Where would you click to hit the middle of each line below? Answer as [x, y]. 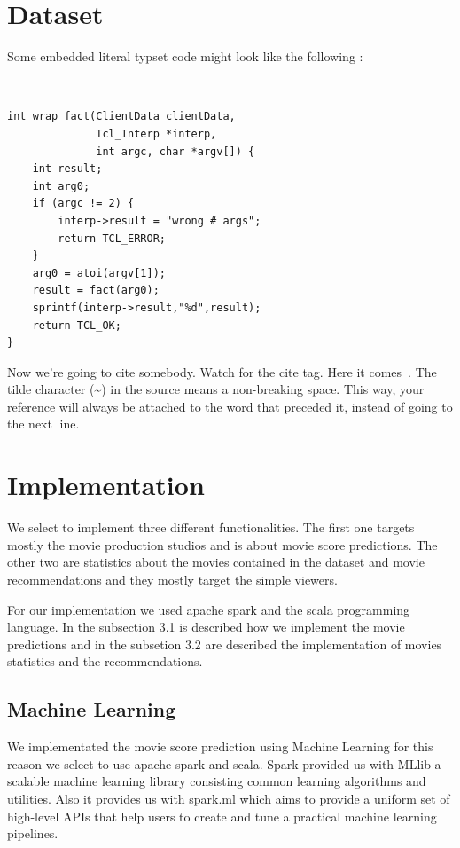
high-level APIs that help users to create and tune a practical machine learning [222, 816]
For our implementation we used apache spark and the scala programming [209, 609]
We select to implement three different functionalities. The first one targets [211, 527]
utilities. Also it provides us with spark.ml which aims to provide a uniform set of [229, 798]
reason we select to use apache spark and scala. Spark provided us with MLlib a [224, 763]
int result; [67, 169]
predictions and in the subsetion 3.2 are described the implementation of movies [225, 644]
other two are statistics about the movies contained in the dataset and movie [216, 562]
